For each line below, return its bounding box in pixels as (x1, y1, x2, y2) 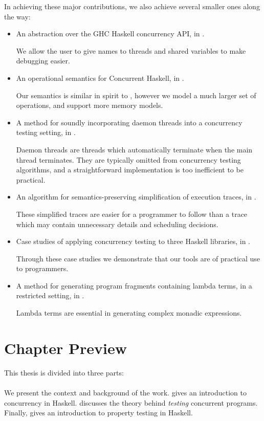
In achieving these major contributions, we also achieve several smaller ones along (4, 1, 260, 11)
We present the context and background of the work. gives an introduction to (4, 387, 247, 397)
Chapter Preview (4, 337, 127, 358)
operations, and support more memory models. (16, 100, 163, 110)
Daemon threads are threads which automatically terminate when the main (16, 144, 253, 154)
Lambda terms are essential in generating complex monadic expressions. (16, 307, 242, 318)
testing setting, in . (16, 127, 76, 138)
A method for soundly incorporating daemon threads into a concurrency (16, 117, 243, 127)
